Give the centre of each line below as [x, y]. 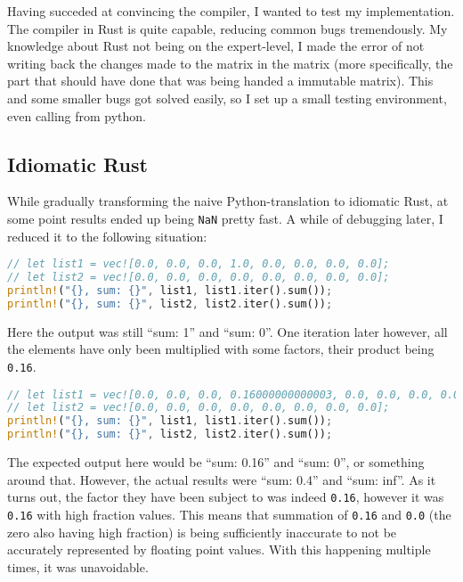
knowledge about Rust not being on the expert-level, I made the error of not [216, 46]
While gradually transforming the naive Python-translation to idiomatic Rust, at [228, 201]
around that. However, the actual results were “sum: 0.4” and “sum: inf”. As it [222, 479]
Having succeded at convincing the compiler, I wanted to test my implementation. [231, 11]
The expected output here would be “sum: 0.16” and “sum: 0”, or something [216, 462]
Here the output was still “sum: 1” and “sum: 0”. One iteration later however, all [227, 331]
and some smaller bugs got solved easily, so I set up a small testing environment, [227, 98]
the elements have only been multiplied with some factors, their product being [221, 349]
